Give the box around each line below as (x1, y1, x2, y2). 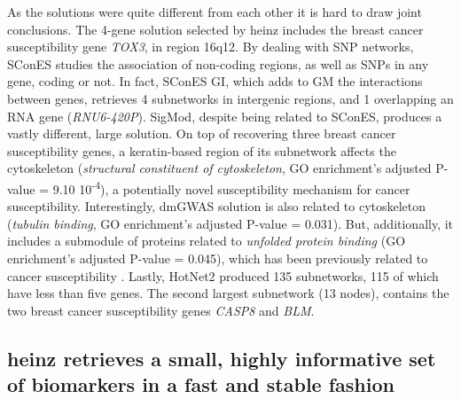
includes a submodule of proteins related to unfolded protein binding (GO (7, 231, 406, 250)
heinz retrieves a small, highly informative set (7, 344, 436, 372)
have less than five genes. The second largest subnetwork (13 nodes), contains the (7, 284, 449, 302)
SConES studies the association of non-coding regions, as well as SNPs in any (7, 54, 429, 73)
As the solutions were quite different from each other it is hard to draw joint (7, 3, 422, 20)
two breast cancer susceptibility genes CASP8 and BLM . (7, 301, 315, 319)
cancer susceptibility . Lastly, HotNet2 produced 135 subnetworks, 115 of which (7, 266, 439, 285)
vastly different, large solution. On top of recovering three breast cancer (7, 124, 396, 143)
